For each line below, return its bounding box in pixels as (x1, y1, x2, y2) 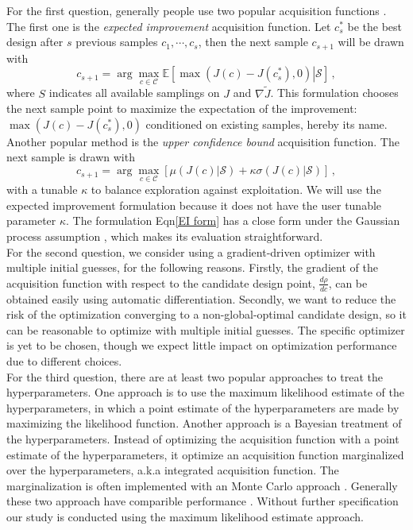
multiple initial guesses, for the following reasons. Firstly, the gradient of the (6, 259, 378, 276)
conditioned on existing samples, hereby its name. (145, 115, 388, 132)
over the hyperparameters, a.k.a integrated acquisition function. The (6, 462, 339, 478)
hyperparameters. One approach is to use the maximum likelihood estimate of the (6, 384, 404, 400)
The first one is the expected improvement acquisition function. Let (6, 17, 331, 34)
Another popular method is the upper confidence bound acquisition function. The (6, 133, 399, 149)
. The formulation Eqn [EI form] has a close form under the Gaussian (66, 212, 400, 229)
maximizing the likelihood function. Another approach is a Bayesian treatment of (6, 415, 402, 431)
